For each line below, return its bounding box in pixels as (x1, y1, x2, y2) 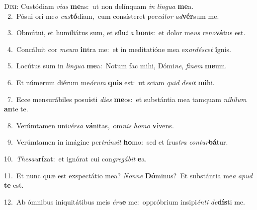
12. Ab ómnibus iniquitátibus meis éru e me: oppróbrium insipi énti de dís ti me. (4, 196, 245, 207)
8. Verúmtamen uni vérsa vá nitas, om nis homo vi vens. (7, 120, 174, 130)
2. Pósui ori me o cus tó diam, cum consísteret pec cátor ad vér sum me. (7, 10, 219, 21)
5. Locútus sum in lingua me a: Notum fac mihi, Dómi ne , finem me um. (7, 60, 227, 71)
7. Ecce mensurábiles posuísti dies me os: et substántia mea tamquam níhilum (7, 94, 247, 104)
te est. (4, 180, 24, 190)
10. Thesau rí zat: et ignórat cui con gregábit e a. (4, 153, 147, 163)
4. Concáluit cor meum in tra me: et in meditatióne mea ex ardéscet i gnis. (7, 44, 231, 54)
